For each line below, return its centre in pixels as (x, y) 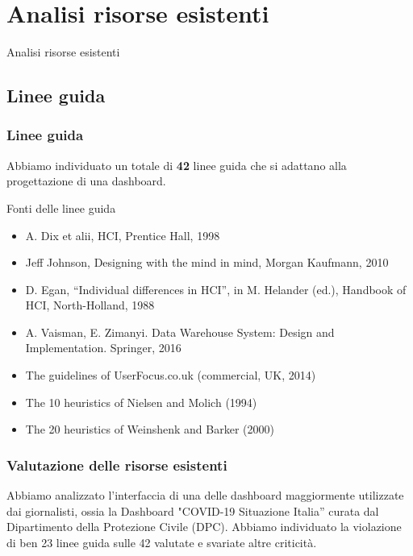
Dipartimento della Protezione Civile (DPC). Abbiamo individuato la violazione (204, 527)
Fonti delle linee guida (61, 207)
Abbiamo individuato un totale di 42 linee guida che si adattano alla (177, 165)
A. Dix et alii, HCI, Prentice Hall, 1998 (123, 235)
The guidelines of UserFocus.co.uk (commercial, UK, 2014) (171, 375)
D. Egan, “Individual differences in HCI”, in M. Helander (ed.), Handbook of (216, 289)
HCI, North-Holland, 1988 (90, 305)
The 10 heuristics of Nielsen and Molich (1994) (141, 402)
